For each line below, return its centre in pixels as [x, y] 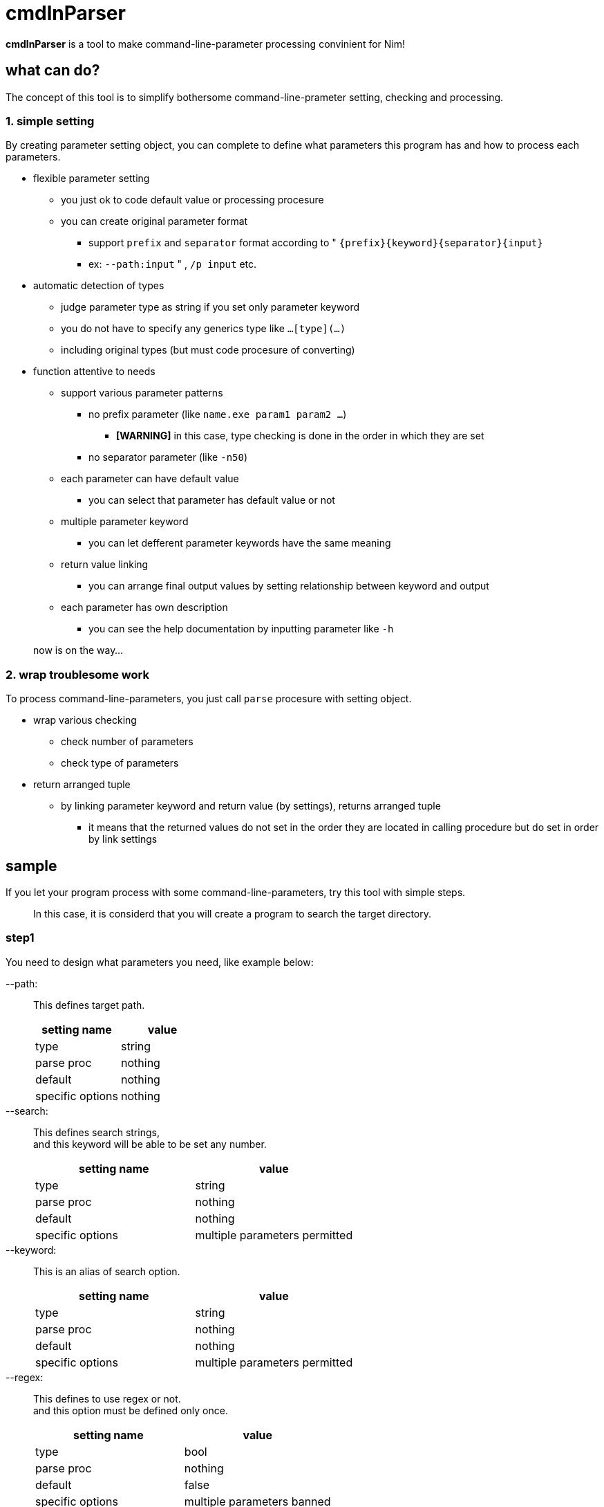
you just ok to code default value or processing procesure [192, 200]
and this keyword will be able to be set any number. [150, 1144]
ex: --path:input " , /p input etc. [173, 264]
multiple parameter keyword [125, 522]
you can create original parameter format [154, 221]
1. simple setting [50, 121]
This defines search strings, [96, 1132]
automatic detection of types [99, 286]
